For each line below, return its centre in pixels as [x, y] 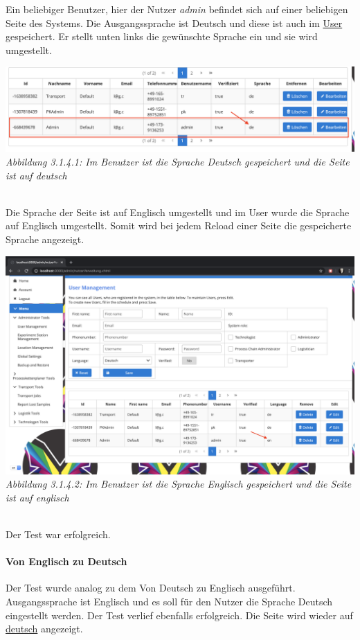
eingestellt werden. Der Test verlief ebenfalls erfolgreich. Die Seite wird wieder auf [179, 615]
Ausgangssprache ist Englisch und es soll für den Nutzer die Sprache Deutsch [169, 601]
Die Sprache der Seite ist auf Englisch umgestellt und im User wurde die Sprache [178, 212]
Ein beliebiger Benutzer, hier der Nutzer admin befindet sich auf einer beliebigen [177, 9]
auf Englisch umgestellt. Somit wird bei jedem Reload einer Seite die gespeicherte [179, 225]
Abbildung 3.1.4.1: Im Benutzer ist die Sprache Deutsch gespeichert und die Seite [178, 162]
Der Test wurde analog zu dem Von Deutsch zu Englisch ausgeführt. [151, 588]
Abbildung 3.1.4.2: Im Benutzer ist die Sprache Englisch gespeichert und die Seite [179, 484]
